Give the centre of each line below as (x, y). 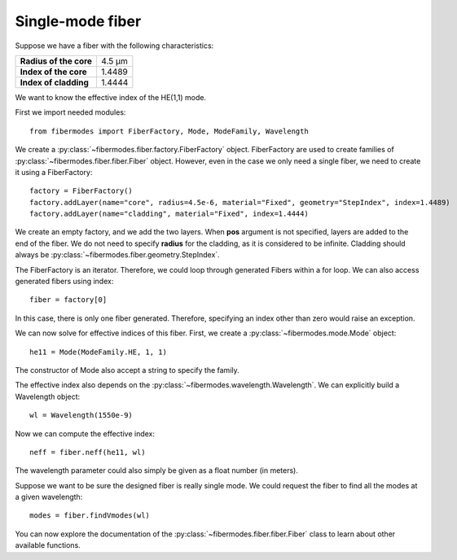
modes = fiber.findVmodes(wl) (90, 516)
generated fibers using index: (64, 282)
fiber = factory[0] (68, 300)
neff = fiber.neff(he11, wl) (88, 452)
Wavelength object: (48, 396)
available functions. (48, 545)
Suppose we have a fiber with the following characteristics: (114, 46)
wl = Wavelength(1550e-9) (81, 416)
